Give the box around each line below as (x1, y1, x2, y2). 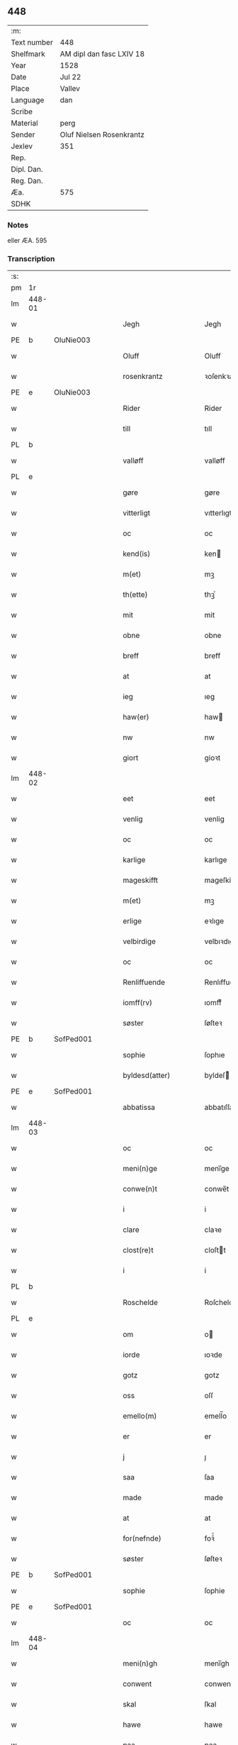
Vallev (59, 83, 80, 93)
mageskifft (123, 876, 158, 886)
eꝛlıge (204, 916, 225, 926)
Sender (11, 129, 35, 139)
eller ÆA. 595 (7, 236, 47, 245)
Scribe (11, 106, 33, 116)
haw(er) (123, 712, 150, 722)
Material (11, 118, 38, 128)
